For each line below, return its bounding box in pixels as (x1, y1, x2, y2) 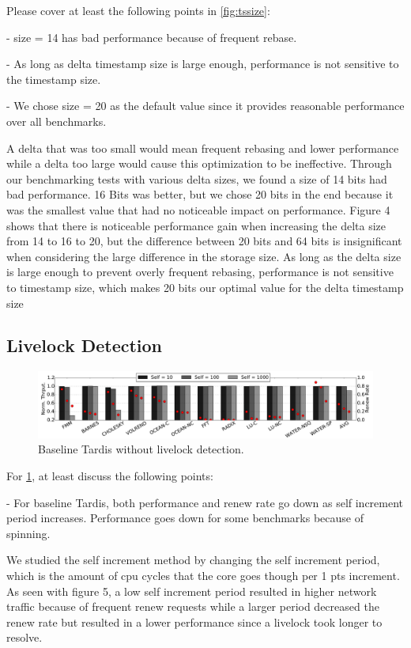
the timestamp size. (6, 70, 101, 87)
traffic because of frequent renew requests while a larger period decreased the (6, 598, 379, 615)
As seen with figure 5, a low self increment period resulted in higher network (6, 582, 377, 599)
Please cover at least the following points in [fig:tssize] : (6, 2, 270, 18)
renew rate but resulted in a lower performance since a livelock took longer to (6, 613, 383, 630)
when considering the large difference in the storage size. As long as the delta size (6, 248, 402, 264)
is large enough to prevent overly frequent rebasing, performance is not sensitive (6, 263, 394, 280)
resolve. (6, 629, 43, 646)
